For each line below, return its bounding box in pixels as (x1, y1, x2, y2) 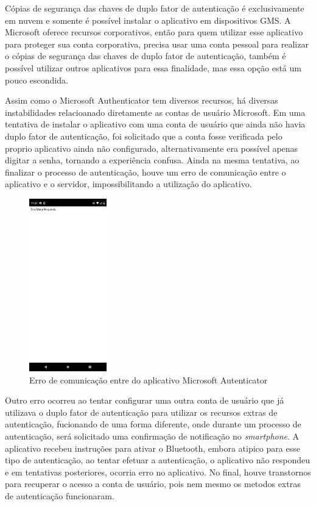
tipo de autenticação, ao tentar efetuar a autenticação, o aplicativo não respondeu (5, 454, 311, 466)
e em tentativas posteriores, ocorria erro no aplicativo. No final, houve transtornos (5, 465, 311, 478)
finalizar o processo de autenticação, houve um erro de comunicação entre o (5, 165, 286, 178)
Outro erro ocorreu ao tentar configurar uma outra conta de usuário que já (5, 394, 284, 407)
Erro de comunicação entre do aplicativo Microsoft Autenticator (29, 373, 268, 386)
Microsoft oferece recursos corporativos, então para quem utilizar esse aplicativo (5, 26, 303, 38)
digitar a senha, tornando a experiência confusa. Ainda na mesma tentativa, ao (5, 154, 300, 166)
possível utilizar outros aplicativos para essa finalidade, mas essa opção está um (5, 61, 301, 74)
